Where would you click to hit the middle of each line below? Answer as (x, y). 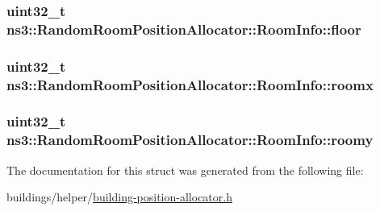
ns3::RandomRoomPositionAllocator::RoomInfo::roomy (190, 140)
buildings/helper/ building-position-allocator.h (119, 197)
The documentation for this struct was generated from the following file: (185, 170)
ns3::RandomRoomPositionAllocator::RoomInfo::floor (184, 29)
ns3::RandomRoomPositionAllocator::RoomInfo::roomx (190, 84)
